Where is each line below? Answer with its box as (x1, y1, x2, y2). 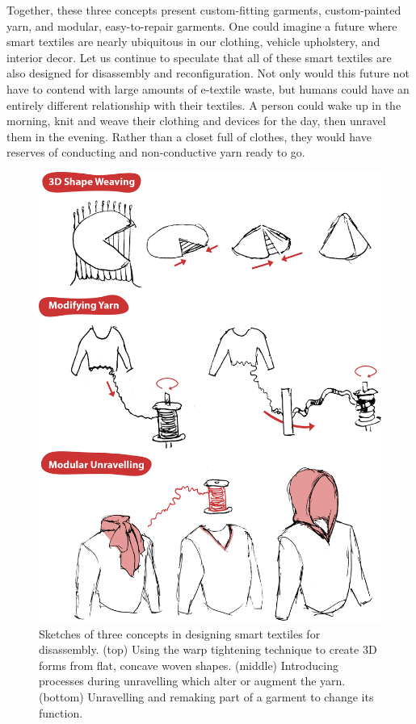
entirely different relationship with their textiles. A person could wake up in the (6, 96, 401, 113)
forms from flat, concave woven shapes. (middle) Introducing (39, 656, 338, 673)
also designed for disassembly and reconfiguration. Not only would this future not (6, 65, 410, 82)
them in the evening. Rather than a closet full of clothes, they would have (6, 128, 372, 144)
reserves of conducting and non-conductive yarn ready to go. (6, 144, 305, 161)
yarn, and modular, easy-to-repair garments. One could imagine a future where (6, 17, 397, 34)
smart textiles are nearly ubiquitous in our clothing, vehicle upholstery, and (6, 33, 380, 50)
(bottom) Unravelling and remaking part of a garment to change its (39, 688, 374, 705)
